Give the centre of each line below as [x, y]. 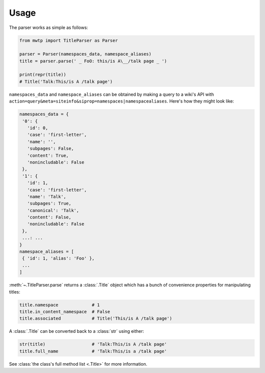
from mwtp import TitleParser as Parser [68, 40]
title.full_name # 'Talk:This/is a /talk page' [93, 351]
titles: [15, 292]
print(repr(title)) [43, 75]
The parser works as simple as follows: [49, 27]
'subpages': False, [51, 149]
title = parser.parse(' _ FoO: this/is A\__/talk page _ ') [93, 61]
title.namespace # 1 [60, 305]
